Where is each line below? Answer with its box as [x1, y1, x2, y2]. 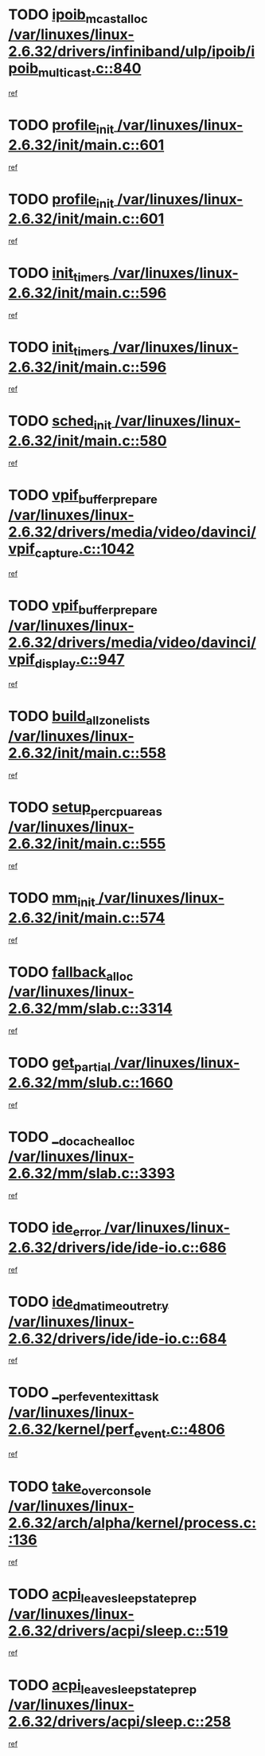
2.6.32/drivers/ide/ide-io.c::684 [8, 1329, 227, 1347]
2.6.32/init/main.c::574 [8, 908, 166, 927]
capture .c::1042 [34, 539, 135, 561]
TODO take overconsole [8, 1477, 152, 1499]
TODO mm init [8, 889, 95, 910]
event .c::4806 [134, 1421, 225, 1441]
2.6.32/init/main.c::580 [8, 432, 167, 450]
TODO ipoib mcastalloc [8, 6, 149, 26]
